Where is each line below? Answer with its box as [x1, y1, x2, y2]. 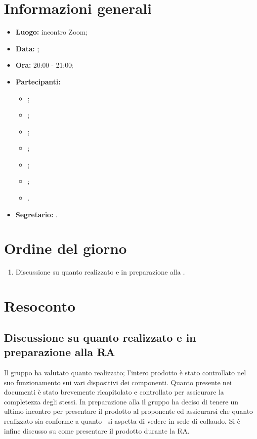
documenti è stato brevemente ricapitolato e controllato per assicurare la [4, 387, 224, 397]
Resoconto [4, 296, 76, 316]
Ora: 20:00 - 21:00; [15, 60, 74, 70]
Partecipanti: [15, 76, 61, 86]
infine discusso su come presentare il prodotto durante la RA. [4, 425, 190, 436]
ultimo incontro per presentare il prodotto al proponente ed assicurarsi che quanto [4, 406, 253, 416]
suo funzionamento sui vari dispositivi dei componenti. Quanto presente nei [4, 377, 232, 387]
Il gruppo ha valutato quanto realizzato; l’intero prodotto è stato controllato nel [4, 367, 246, 377]
